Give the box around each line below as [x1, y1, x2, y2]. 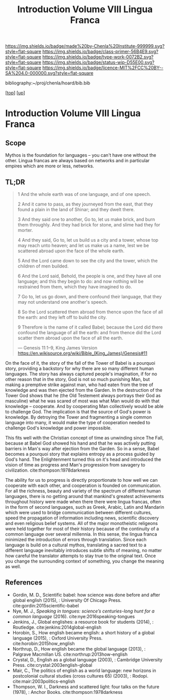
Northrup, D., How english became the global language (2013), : [12, 646, 146, 652]
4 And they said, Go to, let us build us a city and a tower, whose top [17, 237, 158, 243]
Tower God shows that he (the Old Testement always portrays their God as [5, 393, 161, 398]
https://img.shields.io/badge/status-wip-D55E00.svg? [42, 60, 155, 66]
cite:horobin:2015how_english [12, 640, 75, 647]
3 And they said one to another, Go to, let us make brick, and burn [17, 216, 155, 222]
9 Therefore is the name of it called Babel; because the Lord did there [17, 324, 163, 330]
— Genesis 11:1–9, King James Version [17, 345, 98, 351]
